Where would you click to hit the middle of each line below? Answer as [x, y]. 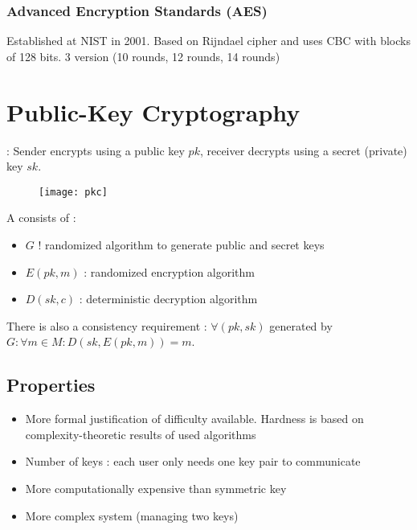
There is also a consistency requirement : [107, 325]
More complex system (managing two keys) [132, 515]
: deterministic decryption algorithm [168, 299]
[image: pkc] [73, 192]
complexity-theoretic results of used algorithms [141, 434]
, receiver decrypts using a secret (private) [303, 150]
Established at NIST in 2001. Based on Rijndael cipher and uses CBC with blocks [208, 41]
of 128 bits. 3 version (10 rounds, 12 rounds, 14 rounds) [143, 56]
